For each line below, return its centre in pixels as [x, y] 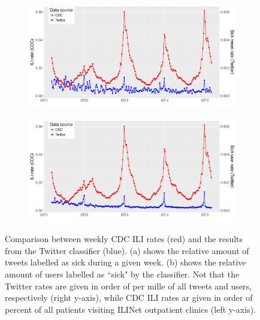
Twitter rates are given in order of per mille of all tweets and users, [128, 286]
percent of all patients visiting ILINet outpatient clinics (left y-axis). [130, 309]
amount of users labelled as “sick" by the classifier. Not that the [122, 274]
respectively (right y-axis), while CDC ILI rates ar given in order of [129, 298]
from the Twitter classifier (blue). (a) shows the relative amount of [127, 250]
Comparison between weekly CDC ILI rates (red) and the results [124, 239]
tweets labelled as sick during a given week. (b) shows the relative [126, 262]
